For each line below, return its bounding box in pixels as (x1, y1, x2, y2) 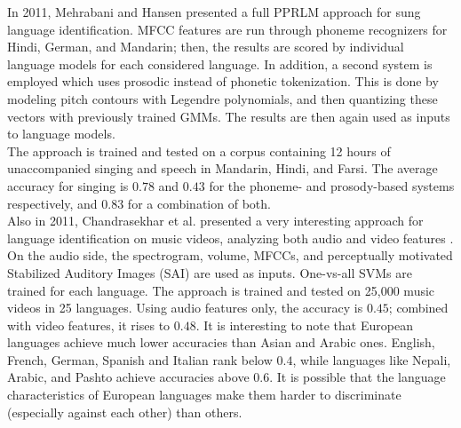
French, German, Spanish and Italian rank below (7, 350, 273, 369)
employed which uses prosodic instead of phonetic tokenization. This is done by (7, 72, 439, 91)
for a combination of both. (127, 194, 271, 212)
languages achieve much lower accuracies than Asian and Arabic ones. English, (7, 333, 435, 352)
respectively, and (7, 194, 98, 212)
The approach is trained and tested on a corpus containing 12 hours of (7, 141, 391, 160)
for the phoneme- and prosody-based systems (209, 176, 455, 194)
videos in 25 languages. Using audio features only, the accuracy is (7, 298, 363, 317)
